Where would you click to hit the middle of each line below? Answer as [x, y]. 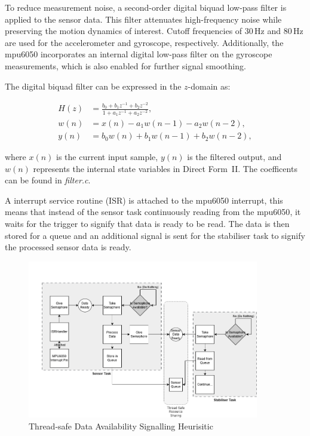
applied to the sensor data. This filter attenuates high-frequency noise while [143, 19]
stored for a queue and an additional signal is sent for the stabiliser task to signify [155, 235]
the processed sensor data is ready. [68, 247]
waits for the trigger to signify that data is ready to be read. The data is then [147, 224]
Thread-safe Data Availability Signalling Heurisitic [121, 426]
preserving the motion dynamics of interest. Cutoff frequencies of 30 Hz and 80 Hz [154, 31]
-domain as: [209, 86]
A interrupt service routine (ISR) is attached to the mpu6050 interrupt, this [144, 200]
